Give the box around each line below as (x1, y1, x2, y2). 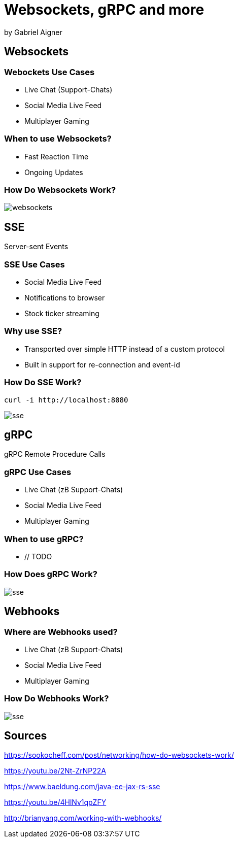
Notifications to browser (24, 293, 105, 302)
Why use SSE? (4, 326, 62, 336)
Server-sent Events (4, 242, 69, 251)
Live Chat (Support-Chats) (24, 85, 113, 94)
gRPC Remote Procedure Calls (4, 450, 106, 459)
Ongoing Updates (24, 167, 83, 177)
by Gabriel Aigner (4, 27, 62, 37)
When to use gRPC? (4, 533, 84, 544)
